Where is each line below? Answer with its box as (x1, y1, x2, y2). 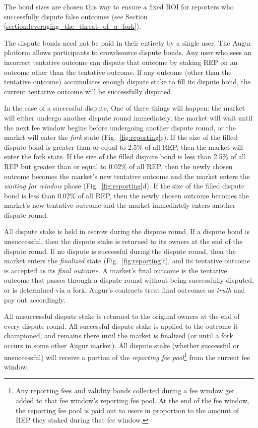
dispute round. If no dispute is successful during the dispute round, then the (4, 245, 236, 256)
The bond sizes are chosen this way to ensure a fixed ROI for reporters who (4, 1, 234, 11)
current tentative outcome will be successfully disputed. (4, 86, 173, 96)
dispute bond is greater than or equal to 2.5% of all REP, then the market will (4, 141, 243, 152)
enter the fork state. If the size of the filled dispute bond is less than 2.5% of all (4, 151, 246, 162)
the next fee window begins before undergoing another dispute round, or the (4, 122, 236, 132)
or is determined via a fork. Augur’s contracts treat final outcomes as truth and (4, 285, 245, 295)
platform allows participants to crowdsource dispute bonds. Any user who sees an (4, 47, 252, 58)
